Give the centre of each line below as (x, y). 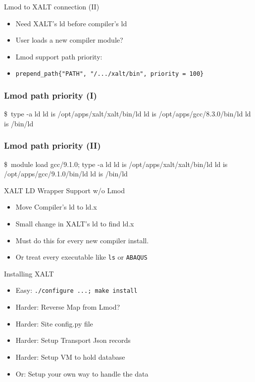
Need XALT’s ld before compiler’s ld (71, 23)
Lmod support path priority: (59, 56)
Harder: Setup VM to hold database (70, 356)
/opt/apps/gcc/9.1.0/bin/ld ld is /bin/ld (66, 174)
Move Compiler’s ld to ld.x (56, 207)
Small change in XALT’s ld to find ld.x (75, 224)
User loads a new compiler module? (69, 40)
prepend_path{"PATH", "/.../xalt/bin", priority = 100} (110, 74)
